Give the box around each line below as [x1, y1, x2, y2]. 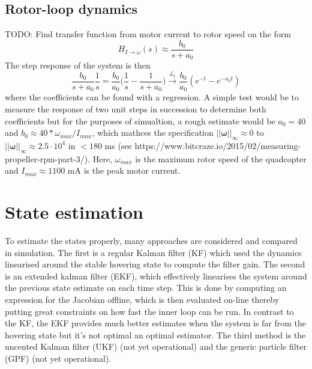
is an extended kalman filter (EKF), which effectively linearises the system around [5, 269, 307, 282]
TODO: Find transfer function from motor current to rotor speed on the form [5, 28, 291, 40]
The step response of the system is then [5, 59, 151, 72]
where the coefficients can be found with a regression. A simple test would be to [5, 91, 299, 103]
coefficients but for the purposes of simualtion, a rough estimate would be [5, 114, 275, 127]
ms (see [104, 139, 132, 151]
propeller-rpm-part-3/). [5, 152, 91, 165]
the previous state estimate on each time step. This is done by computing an [5, 281, 287, 294]
